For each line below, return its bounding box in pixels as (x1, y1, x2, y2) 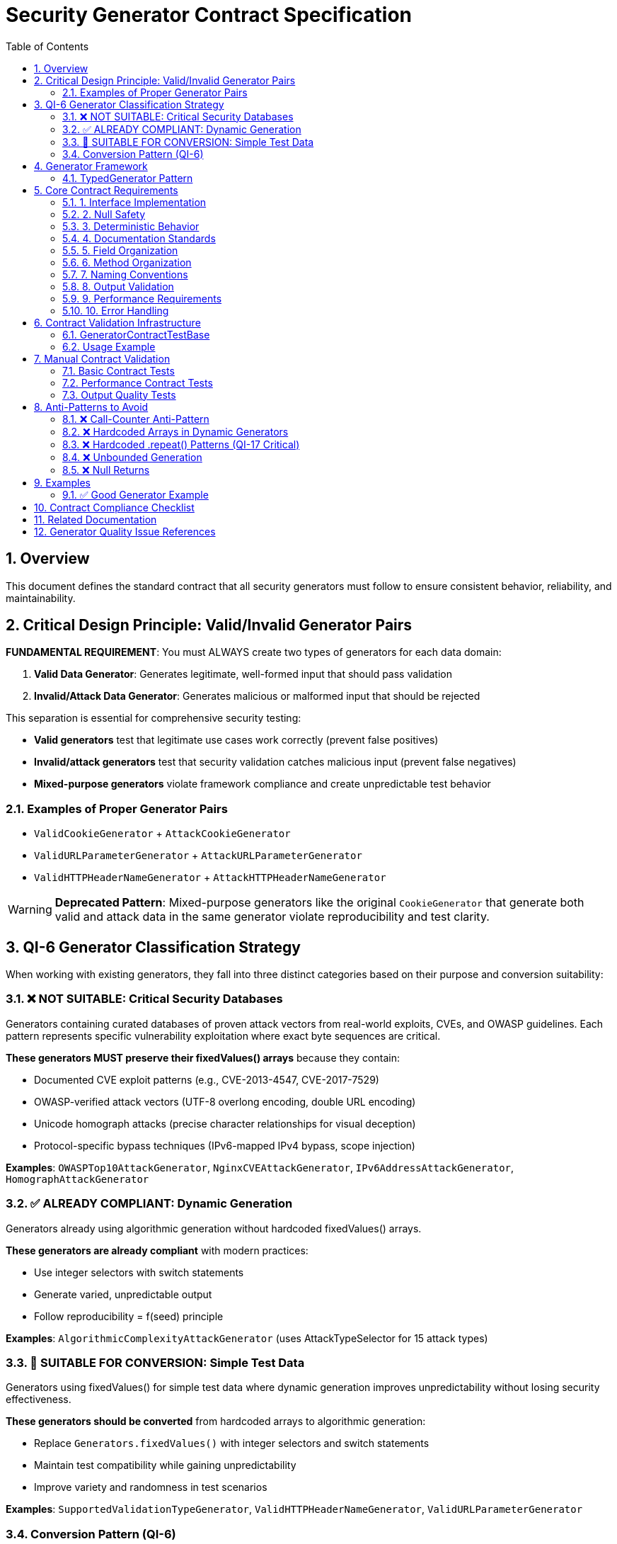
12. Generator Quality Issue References (34, 525, 216, 538)
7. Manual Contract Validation (34, 352, 171, 365)
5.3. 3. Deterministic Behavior (62, 220, 200, 232)
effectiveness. (6, 1393, 71, 1406)
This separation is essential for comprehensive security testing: (6, 712, 301, 725)
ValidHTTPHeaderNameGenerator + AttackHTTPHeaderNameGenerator (34, 871, 386, 884)
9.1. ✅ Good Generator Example (62, 488, 209, 501)
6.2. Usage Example (62, 340, 156, 353)
